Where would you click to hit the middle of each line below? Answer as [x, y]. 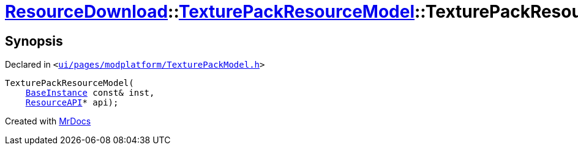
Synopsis [34, 41]
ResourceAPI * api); [72, 103]
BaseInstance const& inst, [90, 93]
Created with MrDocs [48, 121]
